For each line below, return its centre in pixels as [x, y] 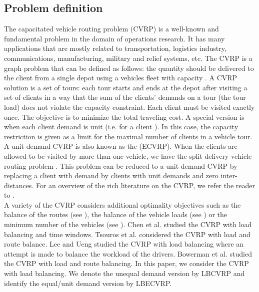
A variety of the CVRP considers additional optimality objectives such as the [122, 204]
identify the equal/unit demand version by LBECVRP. [88, 283]
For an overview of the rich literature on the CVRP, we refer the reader [145, 185]
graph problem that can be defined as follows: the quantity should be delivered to [129, 68]
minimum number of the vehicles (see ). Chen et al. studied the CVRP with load [128, 224]
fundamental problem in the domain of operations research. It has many [114, 38]
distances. [19, 185]
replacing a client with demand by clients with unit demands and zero [111, 175]
